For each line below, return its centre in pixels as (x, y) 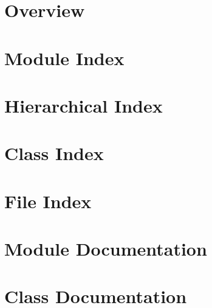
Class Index (54, 153)
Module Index (64, 58)
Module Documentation (106, 249)
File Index (48, 201)
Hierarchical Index (84, 105)
